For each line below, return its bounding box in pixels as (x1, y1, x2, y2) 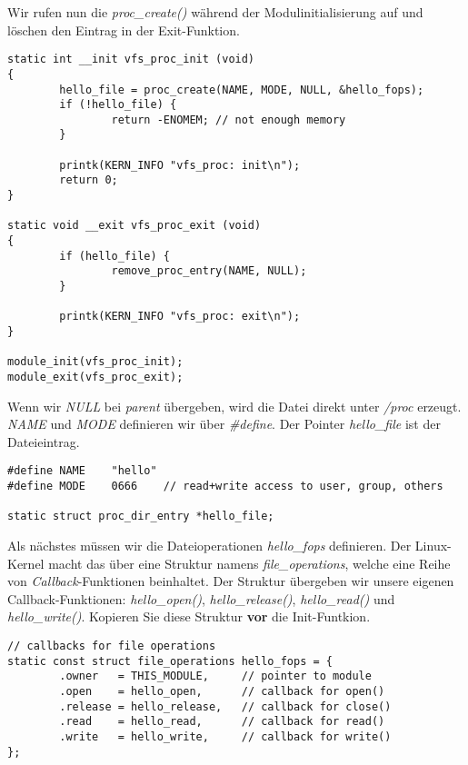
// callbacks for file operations (7, 640, 216, 652)
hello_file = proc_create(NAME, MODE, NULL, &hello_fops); (59, 83, 424, 96)
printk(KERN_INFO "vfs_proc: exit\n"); (59, 310, 301, 323)
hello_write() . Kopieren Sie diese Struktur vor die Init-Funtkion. (7, 607, 371, 626)
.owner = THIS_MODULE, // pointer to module (59, 670, 372, 683)
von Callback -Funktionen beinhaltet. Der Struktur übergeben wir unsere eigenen (7, 571, 454, 591)
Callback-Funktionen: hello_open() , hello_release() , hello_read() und (7, 589, 395, 608)
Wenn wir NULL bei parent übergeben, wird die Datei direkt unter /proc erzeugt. (7, 396, 462, 415)
